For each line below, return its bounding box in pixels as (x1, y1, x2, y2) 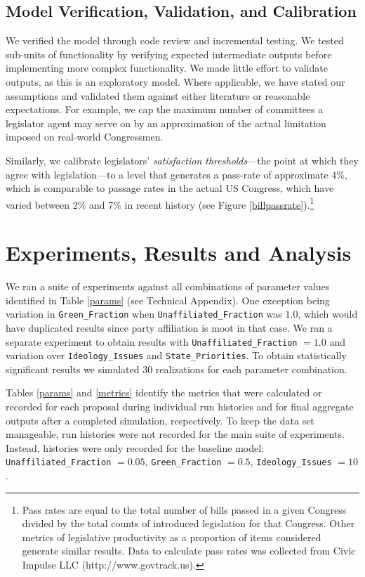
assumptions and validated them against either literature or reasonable (6, 88, 310, 103)
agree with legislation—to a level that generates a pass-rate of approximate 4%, (6, 167, 347, 181)
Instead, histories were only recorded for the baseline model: (6, 440, 264, 455)
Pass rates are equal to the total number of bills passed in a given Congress (22, 502, 347, 517)
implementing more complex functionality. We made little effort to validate (6, 60, 328, 75)
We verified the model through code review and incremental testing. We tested (6, 33, 344, 48)
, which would (298, 306, 358, 321)
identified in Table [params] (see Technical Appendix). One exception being (6, 292, 330, 307)
